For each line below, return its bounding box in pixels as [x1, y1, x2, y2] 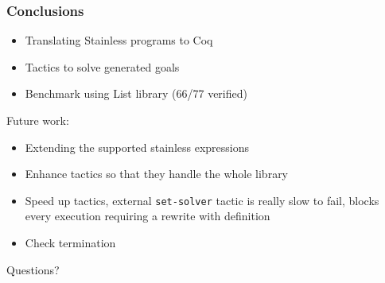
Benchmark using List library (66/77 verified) [25, 85, 247, 102]
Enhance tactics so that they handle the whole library [25, 165, 289, 182]
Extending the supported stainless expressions [25, 138, 250, 155]
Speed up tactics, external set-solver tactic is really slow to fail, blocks [25, 192, 379, 208]
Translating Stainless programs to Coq [25, 32, 213, 48]
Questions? [6, 261, 60, 277]
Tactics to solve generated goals [25, 58, 180, 75]
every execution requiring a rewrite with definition [25, 207, 270, 224]
